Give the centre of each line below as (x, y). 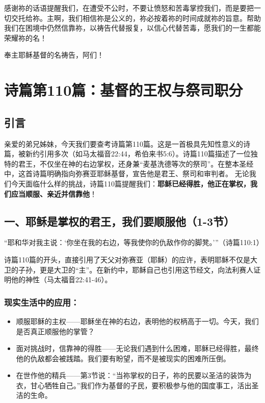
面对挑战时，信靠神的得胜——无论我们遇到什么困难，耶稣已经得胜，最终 (137, 348)
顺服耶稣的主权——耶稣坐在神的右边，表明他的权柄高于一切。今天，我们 (137, 321)
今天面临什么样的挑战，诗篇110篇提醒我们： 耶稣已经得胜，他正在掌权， (130, 183)
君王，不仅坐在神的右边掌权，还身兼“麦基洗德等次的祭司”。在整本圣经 (136, 163)
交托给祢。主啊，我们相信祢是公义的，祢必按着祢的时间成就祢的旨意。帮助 (136, 18)
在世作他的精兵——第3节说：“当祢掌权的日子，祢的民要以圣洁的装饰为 (134, 375)
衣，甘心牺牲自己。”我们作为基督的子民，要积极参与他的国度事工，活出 (134, 385)
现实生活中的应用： (42, 302)
